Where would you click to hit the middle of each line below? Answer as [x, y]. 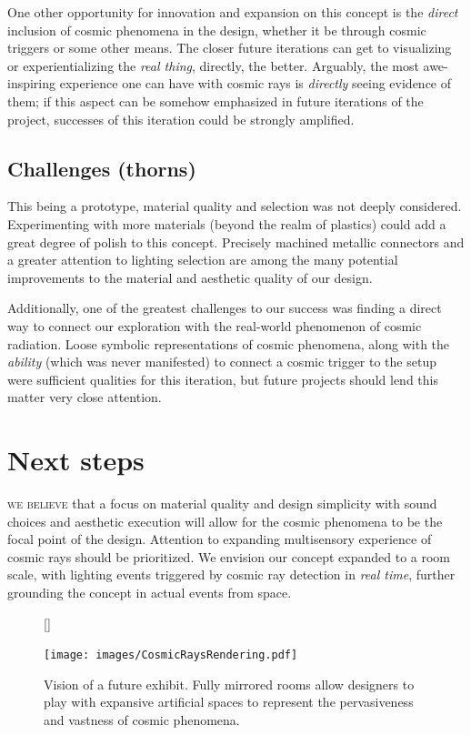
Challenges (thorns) [102, 168]
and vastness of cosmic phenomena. [142, 720]
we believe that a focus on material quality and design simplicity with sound [222, 503]
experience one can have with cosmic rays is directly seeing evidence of [256, 83]
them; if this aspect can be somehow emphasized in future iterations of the [215, 101]
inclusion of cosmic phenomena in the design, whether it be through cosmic [217, 30]
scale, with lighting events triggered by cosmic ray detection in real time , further [231, 574]
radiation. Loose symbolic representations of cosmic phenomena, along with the [229, 343]
